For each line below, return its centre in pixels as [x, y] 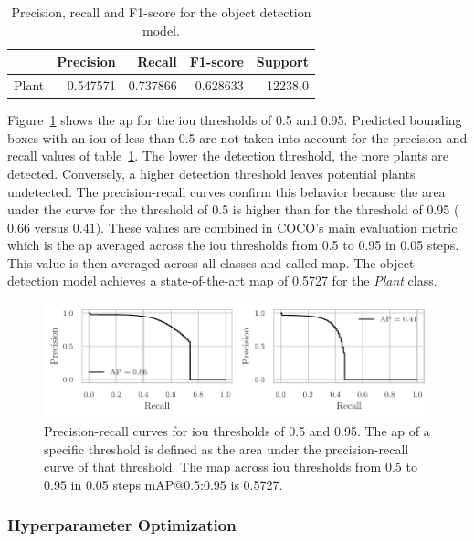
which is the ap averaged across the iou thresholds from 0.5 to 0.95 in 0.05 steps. [233, 245]
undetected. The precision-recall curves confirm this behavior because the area [226, 191]
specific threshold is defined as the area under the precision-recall [226, 448]
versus [52, 227]
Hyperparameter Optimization [122, 525]
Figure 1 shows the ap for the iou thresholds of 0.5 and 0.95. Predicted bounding [235, 120]
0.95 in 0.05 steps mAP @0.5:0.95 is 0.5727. [163, 484]
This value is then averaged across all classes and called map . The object [211, 262]
